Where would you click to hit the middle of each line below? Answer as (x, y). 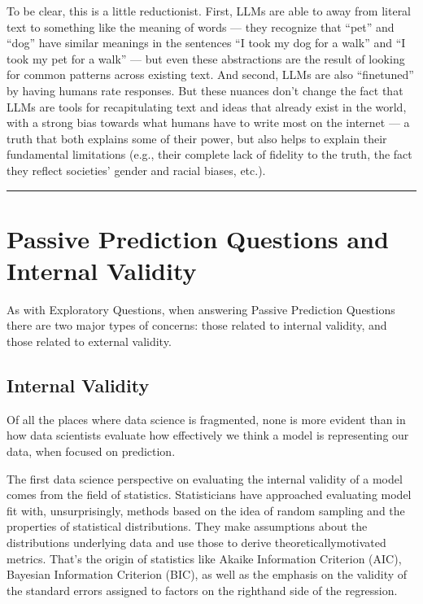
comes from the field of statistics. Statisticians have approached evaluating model (209, 495)
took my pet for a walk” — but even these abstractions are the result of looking (206, 58)
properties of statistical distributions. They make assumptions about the (187, 526)
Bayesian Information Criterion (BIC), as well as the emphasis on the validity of (207, 574)
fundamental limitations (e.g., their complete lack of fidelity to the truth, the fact (209, 154)
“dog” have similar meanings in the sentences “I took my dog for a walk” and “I (206, 43)
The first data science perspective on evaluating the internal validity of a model (205, 478)
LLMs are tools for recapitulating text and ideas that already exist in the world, (207, 106)
